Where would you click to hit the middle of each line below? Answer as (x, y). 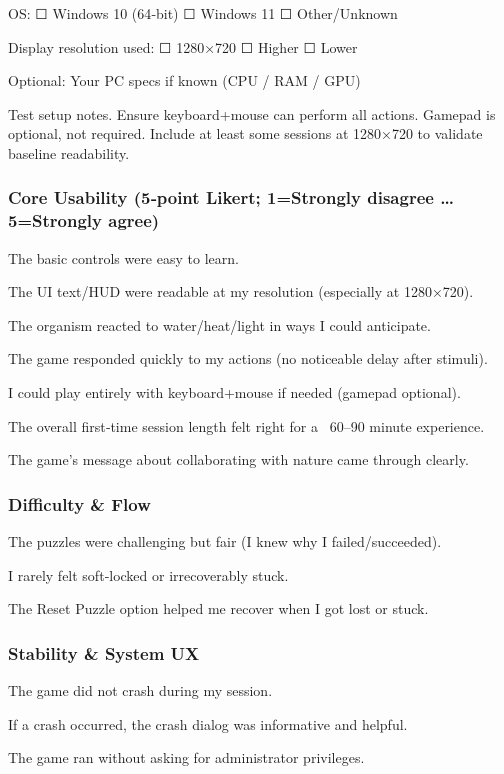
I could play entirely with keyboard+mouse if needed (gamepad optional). (234, 392)
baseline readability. (69, 152)
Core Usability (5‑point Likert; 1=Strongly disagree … (231, 197)
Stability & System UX (104, 652)
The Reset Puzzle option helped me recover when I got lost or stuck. (218, 608)
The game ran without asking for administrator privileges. (186, 757)
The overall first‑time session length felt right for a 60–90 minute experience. (246, 425)
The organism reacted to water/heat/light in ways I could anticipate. (219, 324)
